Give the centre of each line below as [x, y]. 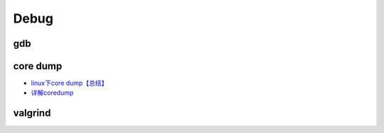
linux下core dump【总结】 [69, 83]
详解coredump [52, 93]
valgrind [32, 113]
